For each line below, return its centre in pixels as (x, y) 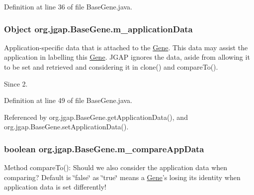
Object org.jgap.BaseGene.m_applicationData (98, 29)
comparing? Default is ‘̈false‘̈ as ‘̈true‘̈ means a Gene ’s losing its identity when (122, 177)
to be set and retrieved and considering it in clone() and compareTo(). (111, 67)
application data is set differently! (55, 187)
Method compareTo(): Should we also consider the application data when (116, 167)
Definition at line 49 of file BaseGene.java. (68, 100)
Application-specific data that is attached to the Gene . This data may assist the (126, 47)
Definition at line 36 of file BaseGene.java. (68, 6)
